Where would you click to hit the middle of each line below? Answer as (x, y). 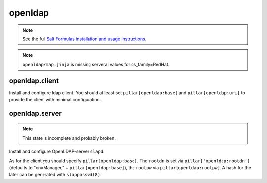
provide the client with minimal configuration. (55, 100)
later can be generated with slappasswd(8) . (55, 175)
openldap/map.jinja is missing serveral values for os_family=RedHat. (96, 64)
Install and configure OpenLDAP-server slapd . (57, 152)
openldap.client (34, 81)
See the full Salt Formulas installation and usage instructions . (85, 39)
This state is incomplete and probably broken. (69, 138)
